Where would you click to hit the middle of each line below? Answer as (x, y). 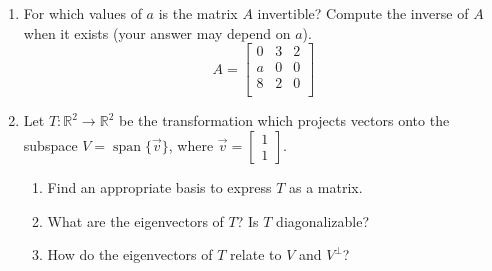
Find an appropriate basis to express (159, 186)
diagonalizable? (323, 220)
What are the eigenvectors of (135, 220)
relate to (256, 254)
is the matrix (198, 13)
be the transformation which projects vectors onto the (284, 120)
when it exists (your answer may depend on (157, 32)
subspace (50, 144)
